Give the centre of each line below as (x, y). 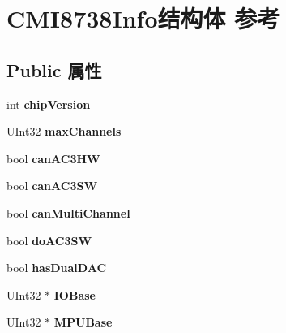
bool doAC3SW (49, 240)
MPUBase (83, 322)
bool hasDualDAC (57, 268)
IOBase (75, 294)
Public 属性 (54, 69)
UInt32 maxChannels (64, 131)
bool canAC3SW (52, 186)
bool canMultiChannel (68, 212)
